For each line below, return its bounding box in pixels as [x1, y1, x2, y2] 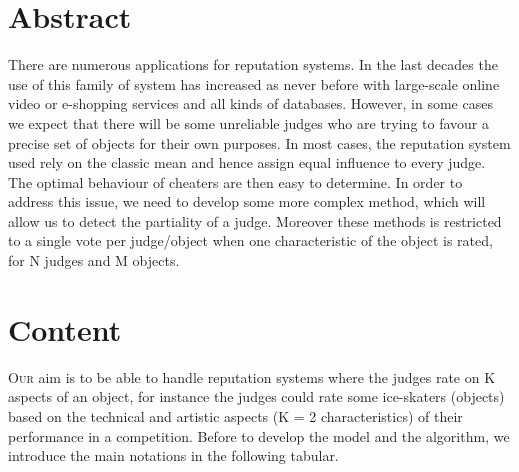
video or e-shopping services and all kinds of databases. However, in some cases [8, 93, 493, 114]
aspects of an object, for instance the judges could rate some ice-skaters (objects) [8, 386, 505, 407]
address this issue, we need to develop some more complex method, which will [8, 191, 486, 212]
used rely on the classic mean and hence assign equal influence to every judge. [8, 152, 486, 173]
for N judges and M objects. [8, 250, 180, 271]
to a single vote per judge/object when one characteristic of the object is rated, [8, 230, 493, 251]
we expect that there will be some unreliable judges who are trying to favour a [8, 112, 489, 133]
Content [8, 308, 122, 349]
